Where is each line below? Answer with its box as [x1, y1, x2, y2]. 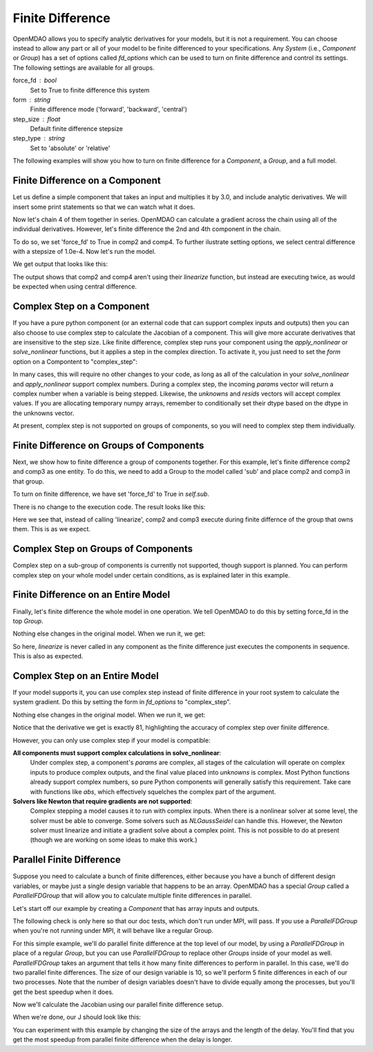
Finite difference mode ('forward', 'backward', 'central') [30, 105, 188, 113]
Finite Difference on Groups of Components [12, 439, 204, 451]
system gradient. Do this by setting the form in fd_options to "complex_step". [12, 698, 231, 706]
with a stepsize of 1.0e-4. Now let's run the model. [12, 248, 156, 256]
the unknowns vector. [12, 409, 75, 417]
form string [12, 95, 51, 104]
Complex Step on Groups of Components [12, 543, 193, 555]
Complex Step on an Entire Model [12, 670, 159, 681]
